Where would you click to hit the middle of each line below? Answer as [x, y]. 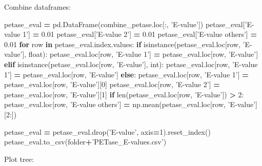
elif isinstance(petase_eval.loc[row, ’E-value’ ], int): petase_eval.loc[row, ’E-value [131, 64]
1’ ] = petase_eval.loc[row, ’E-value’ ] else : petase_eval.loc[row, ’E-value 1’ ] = [126, 74]
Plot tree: [19, 159]
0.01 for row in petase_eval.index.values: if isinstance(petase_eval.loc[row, [122, 44]
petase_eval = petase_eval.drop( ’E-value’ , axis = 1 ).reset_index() [107, 131]
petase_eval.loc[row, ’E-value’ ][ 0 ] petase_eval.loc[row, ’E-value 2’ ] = [112, 84]
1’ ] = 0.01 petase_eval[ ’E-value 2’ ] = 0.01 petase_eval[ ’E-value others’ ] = [140, 34]
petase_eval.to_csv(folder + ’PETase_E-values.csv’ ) [85, 142]
